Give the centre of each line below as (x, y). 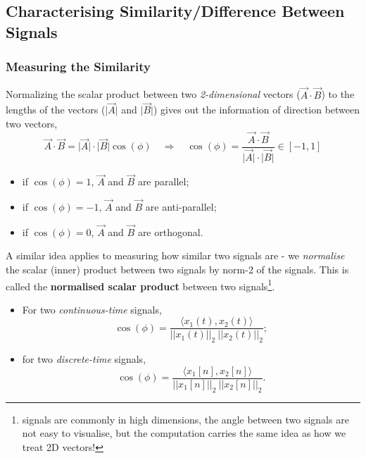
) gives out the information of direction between (257, 110)
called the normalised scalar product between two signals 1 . (140, 285)
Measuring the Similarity (78, 67)
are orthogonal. (170, 231)
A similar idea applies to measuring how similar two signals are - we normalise (175, 255)
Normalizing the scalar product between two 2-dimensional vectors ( (153, 94)
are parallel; (163, 181)
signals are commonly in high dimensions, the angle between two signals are (185, 419)
